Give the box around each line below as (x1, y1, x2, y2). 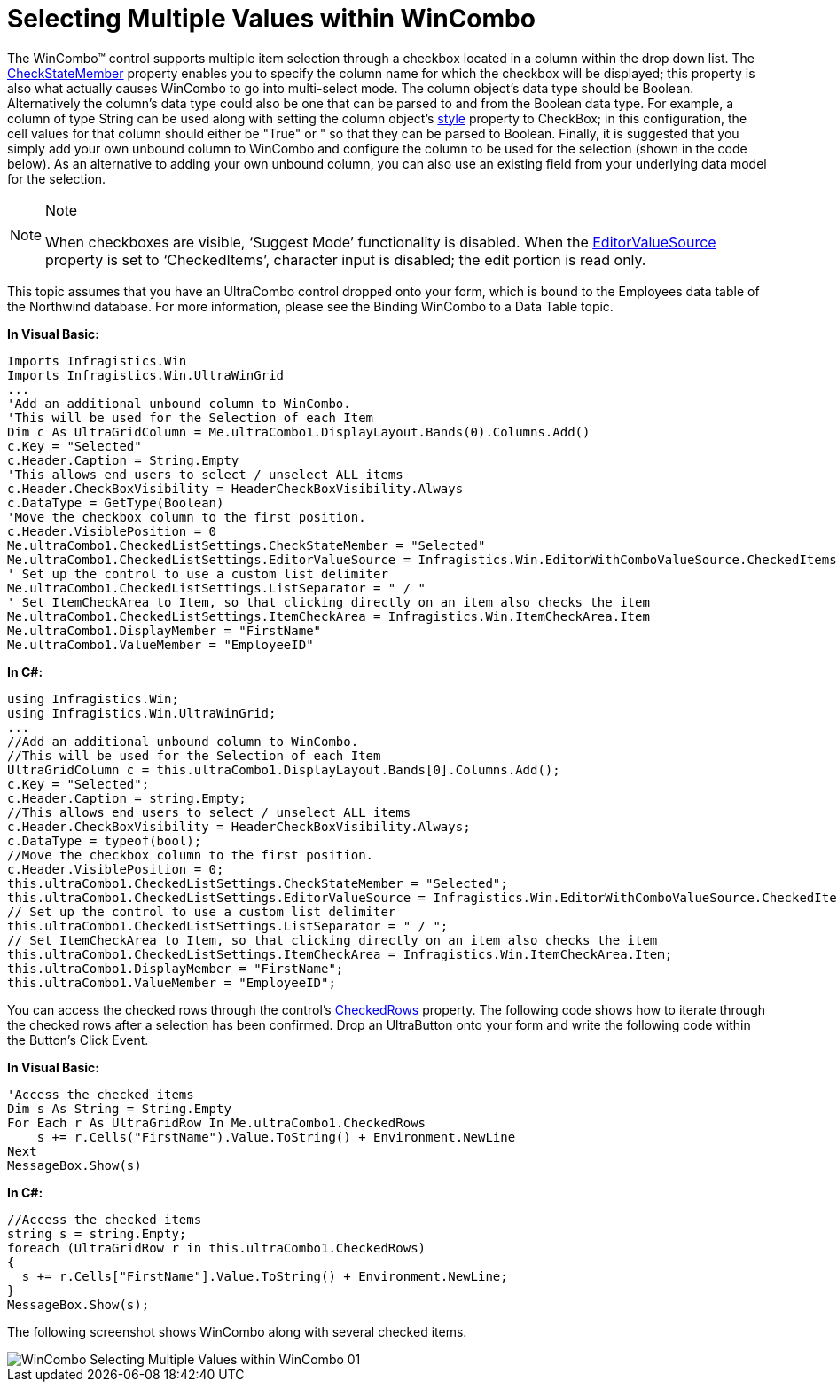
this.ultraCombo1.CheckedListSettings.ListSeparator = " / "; (7, 918, 449, 933)
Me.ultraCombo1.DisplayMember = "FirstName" (7, 623, 322, 638)
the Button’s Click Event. (7, 1032, 149, 1048)
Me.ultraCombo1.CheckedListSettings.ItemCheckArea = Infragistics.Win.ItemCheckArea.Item (7, 608, 650, 624)
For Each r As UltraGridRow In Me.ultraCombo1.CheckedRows (7, 1115, 426, 1130)
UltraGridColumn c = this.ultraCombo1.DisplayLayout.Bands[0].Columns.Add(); (7, 762, 560, 777)
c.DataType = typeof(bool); (7, 833, 202, 848)
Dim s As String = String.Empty (7, 1101, 231, 1116)
